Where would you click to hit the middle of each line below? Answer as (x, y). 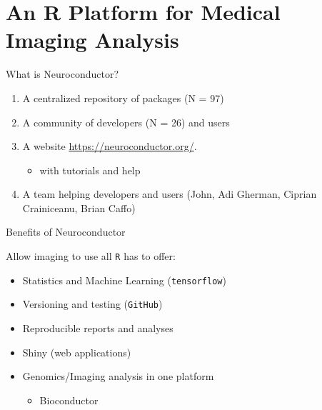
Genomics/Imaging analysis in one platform (118, 376)
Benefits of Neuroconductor (66, 232)
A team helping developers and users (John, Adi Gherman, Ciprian (170, 194)
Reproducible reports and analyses (98, 328)
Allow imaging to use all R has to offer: (91, 256)
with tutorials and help (90, 170)
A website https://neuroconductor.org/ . (110, 146)
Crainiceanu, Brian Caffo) (79, 207)
